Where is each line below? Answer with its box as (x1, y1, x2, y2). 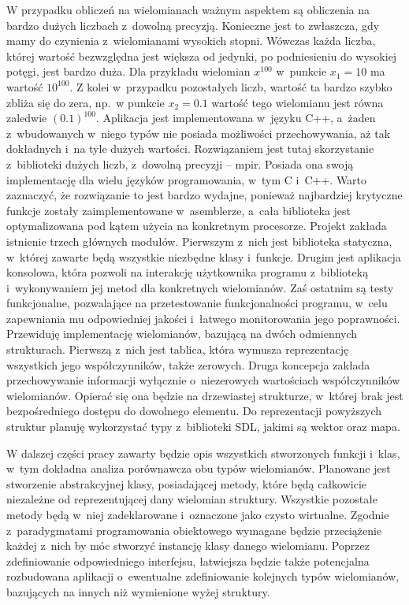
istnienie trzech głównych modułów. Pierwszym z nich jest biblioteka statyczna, (6, 232, 392, 249)
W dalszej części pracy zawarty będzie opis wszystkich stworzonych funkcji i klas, (6, 444, 400, 461)
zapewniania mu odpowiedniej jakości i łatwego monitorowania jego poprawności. (6, 310, 400, 326)
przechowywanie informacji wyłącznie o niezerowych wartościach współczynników (6, 372, 400, 388)
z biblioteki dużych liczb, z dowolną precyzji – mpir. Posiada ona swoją (6, 155, 354, 172)
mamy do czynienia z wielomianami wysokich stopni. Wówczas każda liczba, (6, 32, 376, 49)
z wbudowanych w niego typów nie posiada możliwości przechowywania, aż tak (6, 124, 391, 141)
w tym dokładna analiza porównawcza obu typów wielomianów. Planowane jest (6, 460, 391, 477)
